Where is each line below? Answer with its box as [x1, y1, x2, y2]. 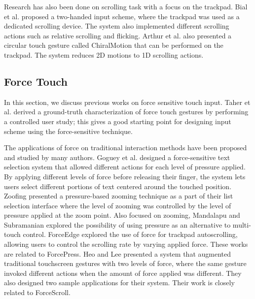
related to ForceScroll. [4, 287, 71, 298]
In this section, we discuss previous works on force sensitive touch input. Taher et [4, 97, 251, 107]
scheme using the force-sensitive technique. [4, 126, 133, 136]
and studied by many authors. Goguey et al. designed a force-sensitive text [4, 152, 230, 162]
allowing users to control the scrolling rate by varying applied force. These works [4, 239, 248, 249]
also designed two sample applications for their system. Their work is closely [4, 277, 235, 288]
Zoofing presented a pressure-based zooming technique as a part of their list [4, 191, 233, 201]
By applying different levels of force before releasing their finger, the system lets [4, 171, 246, 181]
